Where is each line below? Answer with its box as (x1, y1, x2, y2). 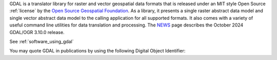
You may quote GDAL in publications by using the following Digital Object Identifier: (9, 48, 186, 54)
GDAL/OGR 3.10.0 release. (9, 29, 65, 35)
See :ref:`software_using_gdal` (9, 38, 74, 44)
